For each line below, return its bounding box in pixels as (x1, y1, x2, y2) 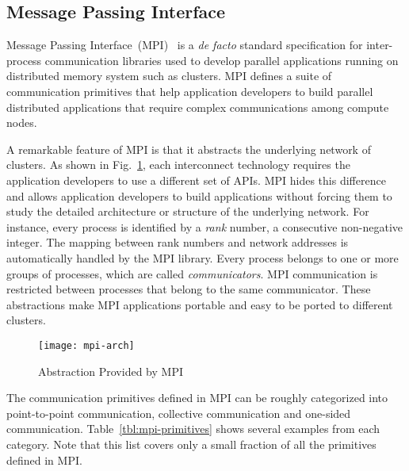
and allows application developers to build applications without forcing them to (6, 187, 392, 204)
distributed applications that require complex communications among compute (6, 98, 389, 115)
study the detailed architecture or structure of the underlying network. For (6, 203, 369, 220)
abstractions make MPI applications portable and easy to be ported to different (6, 296, 393, 312)
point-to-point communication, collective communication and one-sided (6, 404, 351, 421)
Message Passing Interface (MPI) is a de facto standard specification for (6, 36, 363, 53)
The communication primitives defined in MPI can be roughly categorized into (6, 389, 388, 406)
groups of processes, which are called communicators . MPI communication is (6, 265, 378, 281)
